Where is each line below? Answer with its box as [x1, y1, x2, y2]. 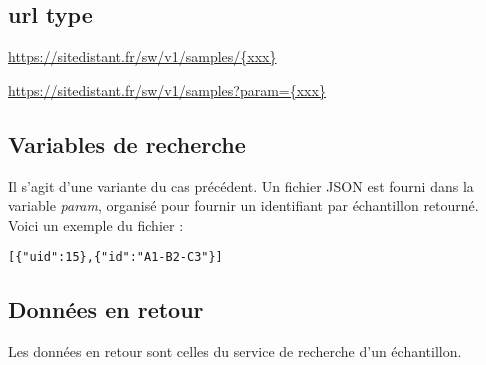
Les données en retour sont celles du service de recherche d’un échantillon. [8, 341, 462, 362]
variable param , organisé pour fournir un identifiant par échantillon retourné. [8, 195, 479, 216]
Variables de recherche [8, 128, 246, 159]
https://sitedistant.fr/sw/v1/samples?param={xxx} [8, 79, 326, 100]
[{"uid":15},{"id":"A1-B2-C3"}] [8, 250, 223, 265]
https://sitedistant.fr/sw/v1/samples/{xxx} [8, 46, 277, 67]
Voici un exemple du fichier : [8, 214, 184, 235]
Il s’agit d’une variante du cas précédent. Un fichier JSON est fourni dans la [8, 175, 474, 196]
